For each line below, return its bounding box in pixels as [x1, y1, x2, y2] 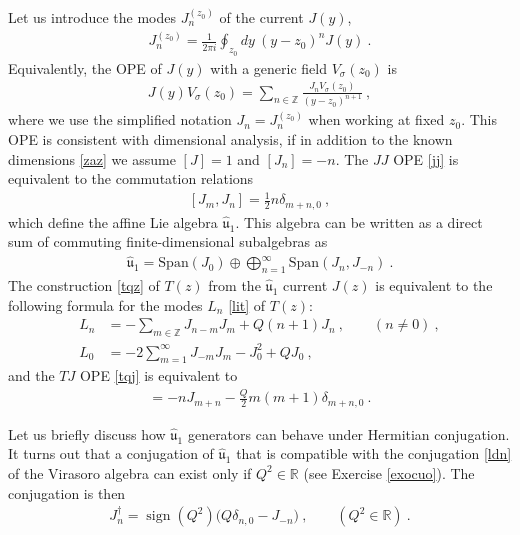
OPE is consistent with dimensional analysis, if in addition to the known [8, 129, 453, 150]
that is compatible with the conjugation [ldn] [236, 443, 512, 464]
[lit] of [228, 294, 266, 315]
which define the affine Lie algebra [8, 211, 218, 232]
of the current [219, 7, 304, 27]
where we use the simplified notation [8, 109, 232, 130]
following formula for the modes [8, 294, 203, 315]
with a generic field [210, 57, 328, 78]
